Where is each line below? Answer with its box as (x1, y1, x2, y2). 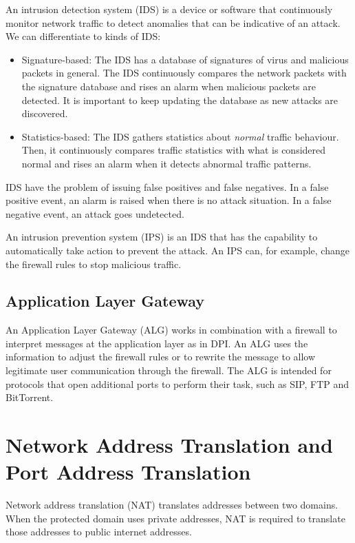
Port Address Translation (6, 458, 251, 486)
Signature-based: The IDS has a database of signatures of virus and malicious (21, 52, 349, 66)
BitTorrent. (6, 390, 54, 404)
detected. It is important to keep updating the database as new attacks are (21, 92, 338, 107)
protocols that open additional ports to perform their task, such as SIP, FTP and (6, 376, 349, 391)
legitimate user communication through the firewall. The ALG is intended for (6, 363, 332, 378)
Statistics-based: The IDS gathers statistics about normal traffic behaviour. (21, 129, 339, 143)
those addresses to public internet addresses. (6, 524, 192, 539)
